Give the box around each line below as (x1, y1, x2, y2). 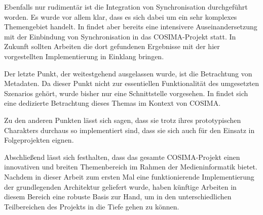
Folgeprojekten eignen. (4, 135, 74, 145)
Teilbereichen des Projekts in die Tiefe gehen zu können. (4, 201, 179, 211)
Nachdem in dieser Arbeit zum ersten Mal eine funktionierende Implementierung (4, 171, 254, 182)
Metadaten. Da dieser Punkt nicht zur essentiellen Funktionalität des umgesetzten (4, 78, 259, 89)
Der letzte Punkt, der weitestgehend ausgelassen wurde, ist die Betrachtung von (4, 68, 252, 78)
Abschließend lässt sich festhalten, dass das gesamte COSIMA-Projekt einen (4, 151, 240, 162)
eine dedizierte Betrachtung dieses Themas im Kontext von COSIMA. (4, 98, 221, 108)
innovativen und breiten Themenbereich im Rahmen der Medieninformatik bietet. (4, 161, 257, 172)
